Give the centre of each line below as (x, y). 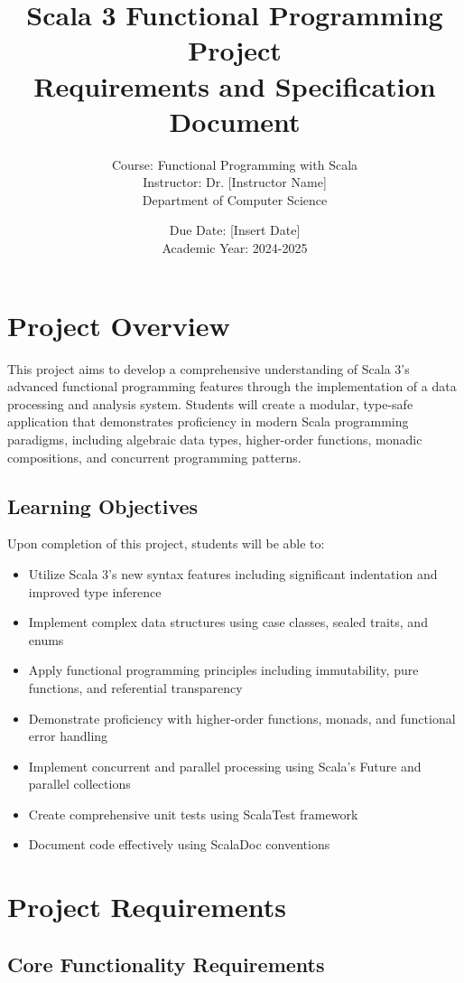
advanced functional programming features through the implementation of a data (232, 386)
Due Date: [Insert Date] (235, 230)
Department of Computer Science (235, 199)
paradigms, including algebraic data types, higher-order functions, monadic (215, 439)
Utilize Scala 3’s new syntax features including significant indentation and (233, 573)
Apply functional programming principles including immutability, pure (223, 670)
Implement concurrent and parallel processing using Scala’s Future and (225, 766)
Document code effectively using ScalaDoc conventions (179, 844)
